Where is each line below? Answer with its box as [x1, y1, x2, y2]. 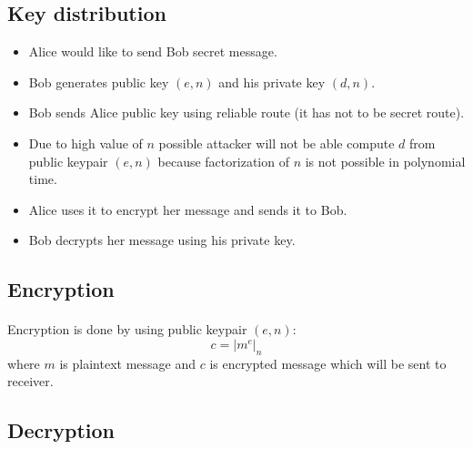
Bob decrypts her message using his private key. [28, 230, 296, 250]
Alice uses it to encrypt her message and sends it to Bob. [28, 199, 347, 219]
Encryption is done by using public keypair [7, 320, 247, 339]
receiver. [7, 372, 54, 391]
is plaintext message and [59, 353, 196, 372]
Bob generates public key [28, 72, 169, 91]
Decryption [7, 416, 116, 444]
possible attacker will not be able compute [158, 133, 395, 152]
